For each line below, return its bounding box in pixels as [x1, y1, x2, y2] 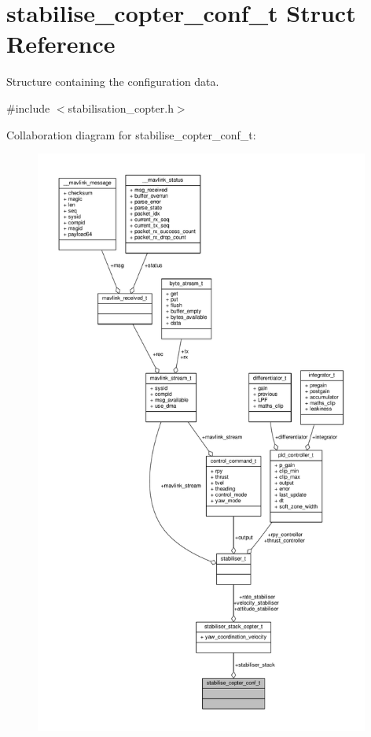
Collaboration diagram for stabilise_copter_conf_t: [6, 126, 256, 143]
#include [6, 99, 50, 116]
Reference [6, 28, 116, 60]
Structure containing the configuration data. [6, 73, 219, 90]
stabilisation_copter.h [68, 99, 174, 116]
